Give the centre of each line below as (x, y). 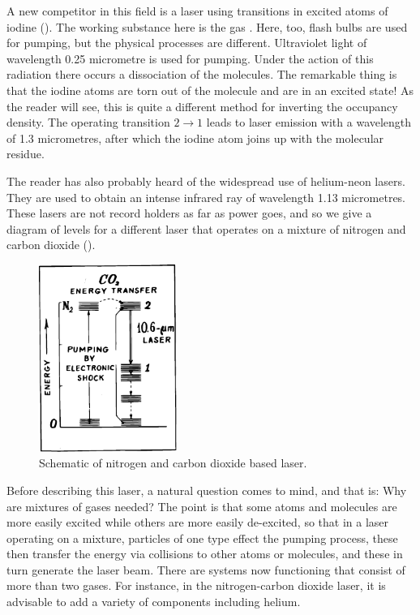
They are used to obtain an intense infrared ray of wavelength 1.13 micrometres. (206, 197)
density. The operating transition (88, 122)
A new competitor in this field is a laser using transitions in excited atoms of (197, 11)
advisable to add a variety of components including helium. (154, 602)
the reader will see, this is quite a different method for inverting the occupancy (202, 106)
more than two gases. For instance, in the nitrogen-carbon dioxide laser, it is (196, 585)
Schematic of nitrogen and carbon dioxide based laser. (173, 463)
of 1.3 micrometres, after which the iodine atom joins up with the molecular (195, 138)
